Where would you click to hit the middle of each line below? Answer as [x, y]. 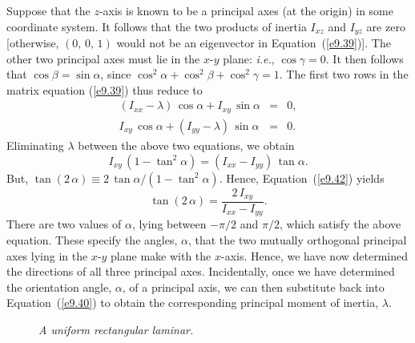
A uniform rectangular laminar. [116, 330]
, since [116, 74]
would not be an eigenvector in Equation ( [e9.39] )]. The [254, 43]
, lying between [169, 224]
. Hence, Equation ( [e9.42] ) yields [302, 178]
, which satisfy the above [340, 224]
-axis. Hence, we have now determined [314, 255]
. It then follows [365, 58]
